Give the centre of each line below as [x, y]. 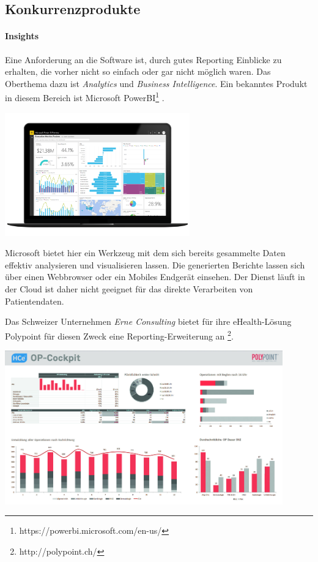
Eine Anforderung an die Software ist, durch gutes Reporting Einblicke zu [143, 59]
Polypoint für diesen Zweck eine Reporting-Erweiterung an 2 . [119, 335]
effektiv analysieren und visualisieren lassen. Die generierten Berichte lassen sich [155, 264]
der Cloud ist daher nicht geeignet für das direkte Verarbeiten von [129, 289]
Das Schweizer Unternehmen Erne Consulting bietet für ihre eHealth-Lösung [148, 321]
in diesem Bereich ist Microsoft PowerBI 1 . [85, 97]
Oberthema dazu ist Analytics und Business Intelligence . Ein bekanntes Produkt [156, 83]
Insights [22, 36]
